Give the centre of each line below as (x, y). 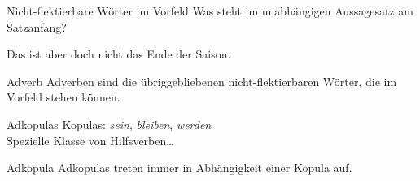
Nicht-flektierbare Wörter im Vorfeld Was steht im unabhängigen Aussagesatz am (210, 11)
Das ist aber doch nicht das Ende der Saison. (119, 54)
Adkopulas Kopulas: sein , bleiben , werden (109, 124)
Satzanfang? (37, 26)
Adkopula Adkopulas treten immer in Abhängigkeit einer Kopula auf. (179, 168)
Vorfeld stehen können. (63, 97)
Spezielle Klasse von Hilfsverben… (90, 140)
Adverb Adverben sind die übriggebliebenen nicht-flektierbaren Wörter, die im (202, 81)
